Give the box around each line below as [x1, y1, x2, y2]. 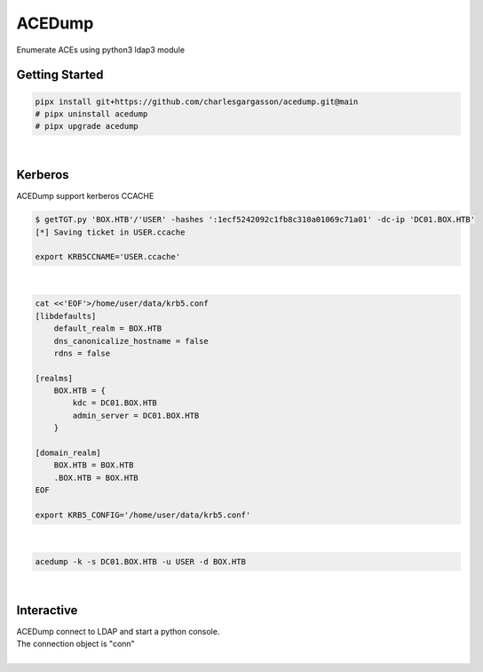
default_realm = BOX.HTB [53, 324, 162, 333]
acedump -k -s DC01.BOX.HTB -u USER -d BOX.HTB [35, 556, 246, 566]
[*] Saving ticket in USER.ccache [35, 227, 186, 237]
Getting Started [16, 68, 104, 83]
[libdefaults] [35, 311, 97, 321]
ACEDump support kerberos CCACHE [16, 191, 154, 202]
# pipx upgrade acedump [35, 121, 139, 132]
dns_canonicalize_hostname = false [53, 336, 209, 346]
